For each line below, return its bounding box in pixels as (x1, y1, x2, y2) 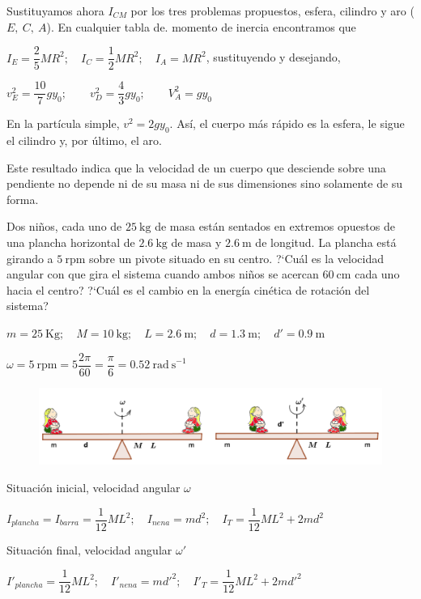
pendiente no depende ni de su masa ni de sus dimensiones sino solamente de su (6, 175, 403, 192)
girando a (6, 249, 53, 266)
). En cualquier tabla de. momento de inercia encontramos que (46, 18, 356, 35)
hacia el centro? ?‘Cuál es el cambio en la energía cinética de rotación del (6, 281, 370, 298)
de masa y (171, 234, 222, 251)
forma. (6, 190, 39, 207)
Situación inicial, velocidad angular (6, 478, 181, 495)
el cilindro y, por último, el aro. (6, 132, 162, 149)
